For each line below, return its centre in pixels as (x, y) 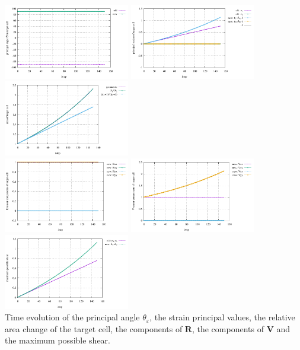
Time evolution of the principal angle (72, 317)
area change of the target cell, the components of (94, 328)
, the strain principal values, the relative (222, 317)
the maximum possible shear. (58, 340)
